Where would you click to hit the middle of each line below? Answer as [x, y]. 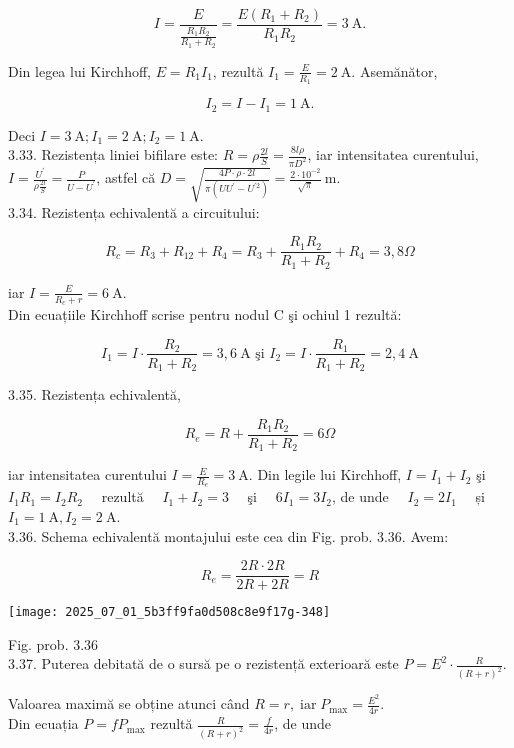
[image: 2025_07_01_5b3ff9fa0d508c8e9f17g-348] [169, 612]
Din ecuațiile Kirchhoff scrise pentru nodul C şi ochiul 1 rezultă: [205, 313]
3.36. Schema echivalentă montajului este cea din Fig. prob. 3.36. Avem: [228, 535]
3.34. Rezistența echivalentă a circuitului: [134, 211]
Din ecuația [43, 723]
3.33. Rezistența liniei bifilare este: [113, 154]
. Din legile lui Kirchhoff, [325, 474]
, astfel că [126, 177]
